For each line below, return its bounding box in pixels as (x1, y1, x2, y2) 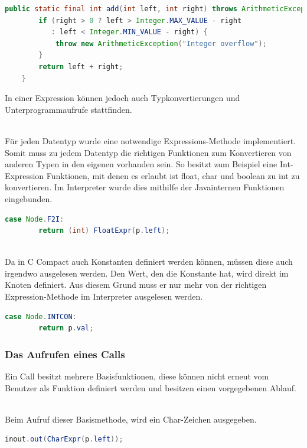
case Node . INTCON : (5, 312, 77, 321)
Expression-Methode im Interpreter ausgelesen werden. (5, 290, 203, 303)
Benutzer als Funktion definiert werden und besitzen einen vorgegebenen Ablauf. (5, 381, 296, 394)
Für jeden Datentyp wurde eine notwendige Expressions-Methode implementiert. (5, 134, 296, 147)
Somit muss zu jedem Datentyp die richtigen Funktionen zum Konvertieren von (5, 146, 292, 158)
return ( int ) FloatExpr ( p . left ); (38, 226, 170, 235)
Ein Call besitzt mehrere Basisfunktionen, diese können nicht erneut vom (5, 370, 269, 382)
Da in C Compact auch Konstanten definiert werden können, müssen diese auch (5, 255, 293, 268)
